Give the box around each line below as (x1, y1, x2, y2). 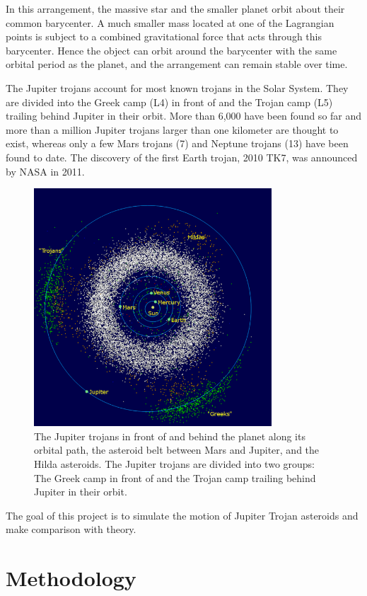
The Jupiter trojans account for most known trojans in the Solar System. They (6, 80, 349, 95)
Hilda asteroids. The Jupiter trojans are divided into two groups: (34, 456, 315, 471)
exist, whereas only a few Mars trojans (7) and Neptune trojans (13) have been (6, 136, 349, 151)
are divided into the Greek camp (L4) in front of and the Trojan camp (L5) (6, 94, 333, 109)
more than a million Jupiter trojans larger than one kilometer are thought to (6, 122, 339, 137)
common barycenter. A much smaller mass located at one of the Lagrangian (6, 15, 334, 30)
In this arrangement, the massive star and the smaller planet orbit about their (6, 1, 345, 16)
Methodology (6, 563, 136, 592)
